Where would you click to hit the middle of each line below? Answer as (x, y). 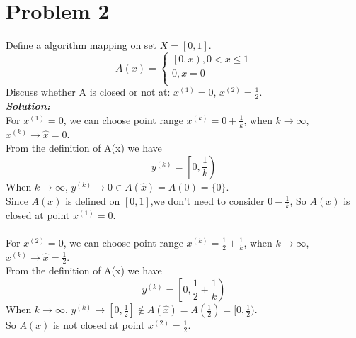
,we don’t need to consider (207, 200)
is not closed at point (99, 325)
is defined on (93, 200)
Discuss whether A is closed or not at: (88, 92)
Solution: (28, 106)
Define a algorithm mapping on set (81, 45)
